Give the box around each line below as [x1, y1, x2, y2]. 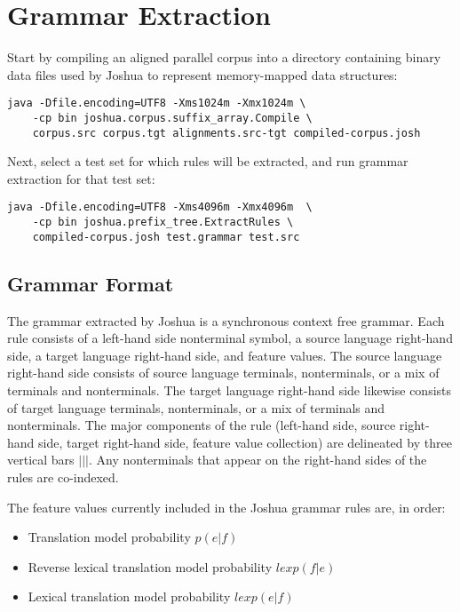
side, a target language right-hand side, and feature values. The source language [7, 346, 442, 364]
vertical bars [7, 450, 75, 469]
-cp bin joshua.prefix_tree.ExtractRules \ [32, 216, 294, 229]
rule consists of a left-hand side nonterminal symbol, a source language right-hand [7, 329, 453, 347]
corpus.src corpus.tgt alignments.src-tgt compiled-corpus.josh [32, 126, 421, 139]
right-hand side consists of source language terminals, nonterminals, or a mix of [7, 363, 440, 382]
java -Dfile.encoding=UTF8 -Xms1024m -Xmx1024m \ [7, 97, 306, 110]
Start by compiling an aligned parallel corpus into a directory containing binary [7, 48, 441, 67]
